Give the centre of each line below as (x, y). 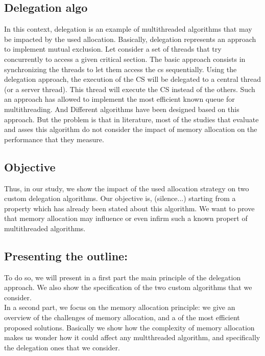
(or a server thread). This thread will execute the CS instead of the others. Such (130, 89)
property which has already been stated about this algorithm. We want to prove (129, 208)
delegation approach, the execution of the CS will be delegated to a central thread (132, 79)
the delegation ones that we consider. (62, 347)
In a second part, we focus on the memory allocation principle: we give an (120, 307)
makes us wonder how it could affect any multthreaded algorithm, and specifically (132, 337)
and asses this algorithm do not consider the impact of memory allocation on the (131, 129)
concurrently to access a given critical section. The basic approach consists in (125, 59)
